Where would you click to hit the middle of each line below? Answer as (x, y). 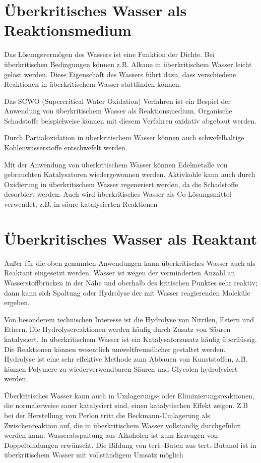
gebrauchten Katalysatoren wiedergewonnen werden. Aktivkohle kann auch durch (130, 174)
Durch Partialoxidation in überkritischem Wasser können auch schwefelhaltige (124, 137)
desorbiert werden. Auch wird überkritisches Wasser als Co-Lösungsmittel (118, 194)
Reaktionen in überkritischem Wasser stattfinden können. (93, 84)
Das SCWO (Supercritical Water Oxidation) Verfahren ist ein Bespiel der (118, 101)
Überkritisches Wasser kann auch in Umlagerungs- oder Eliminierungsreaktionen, (129, 395)
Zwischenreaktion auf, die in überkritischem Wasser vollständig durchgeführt (122, 425)
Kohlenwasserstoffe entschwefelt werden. (66, 148)
